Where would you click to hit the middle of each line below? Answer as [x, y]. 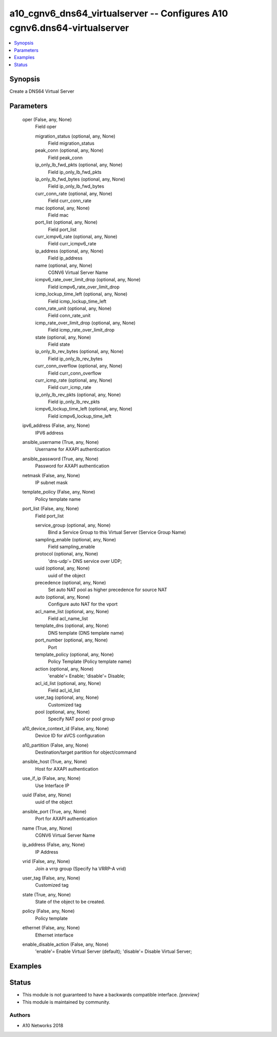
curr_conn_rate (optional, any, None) [74, 193]
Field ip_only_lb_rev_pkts [74, 402]
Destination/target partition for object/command [86, 752]
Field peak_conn [65, 158]
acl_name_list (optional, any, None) [72, 611]
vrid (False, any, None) [46, 862]
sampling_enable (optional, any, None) [76, 539]
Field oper [46, 127]
